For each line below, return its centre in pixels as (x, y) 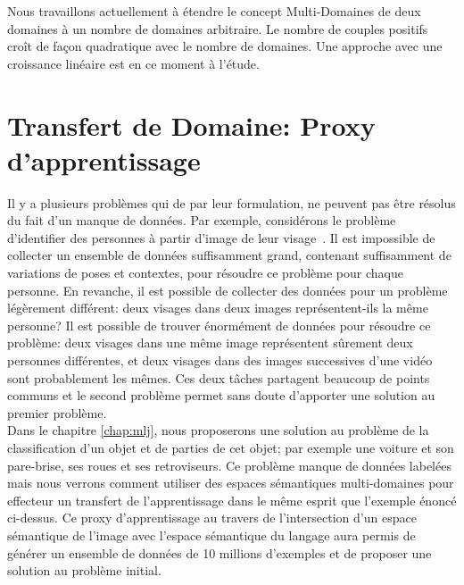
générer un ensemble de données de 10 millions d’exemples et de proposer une (220, 552)
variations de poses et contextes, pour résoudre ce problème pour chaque (205, 273)
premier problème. (57, 412)
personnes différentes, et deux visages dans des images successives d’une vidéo (220, 360)
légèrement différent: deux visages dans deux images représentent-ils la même (218, 308)
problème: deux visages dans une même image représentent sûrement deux (210, 343)
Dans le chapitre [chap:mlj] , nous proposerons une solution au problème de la (218, 430)
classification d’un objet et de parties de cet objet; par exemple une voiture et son (231, 447)
